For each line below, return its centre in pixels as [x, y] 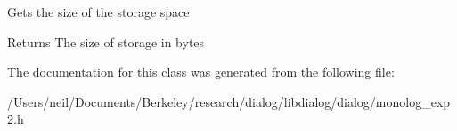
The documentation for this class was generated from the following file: [201, 72]
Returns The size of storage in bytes [106, 41]
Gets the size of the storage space [98, 12]
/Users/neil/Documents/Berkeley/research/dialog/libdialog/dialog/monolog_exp [229, 101]
